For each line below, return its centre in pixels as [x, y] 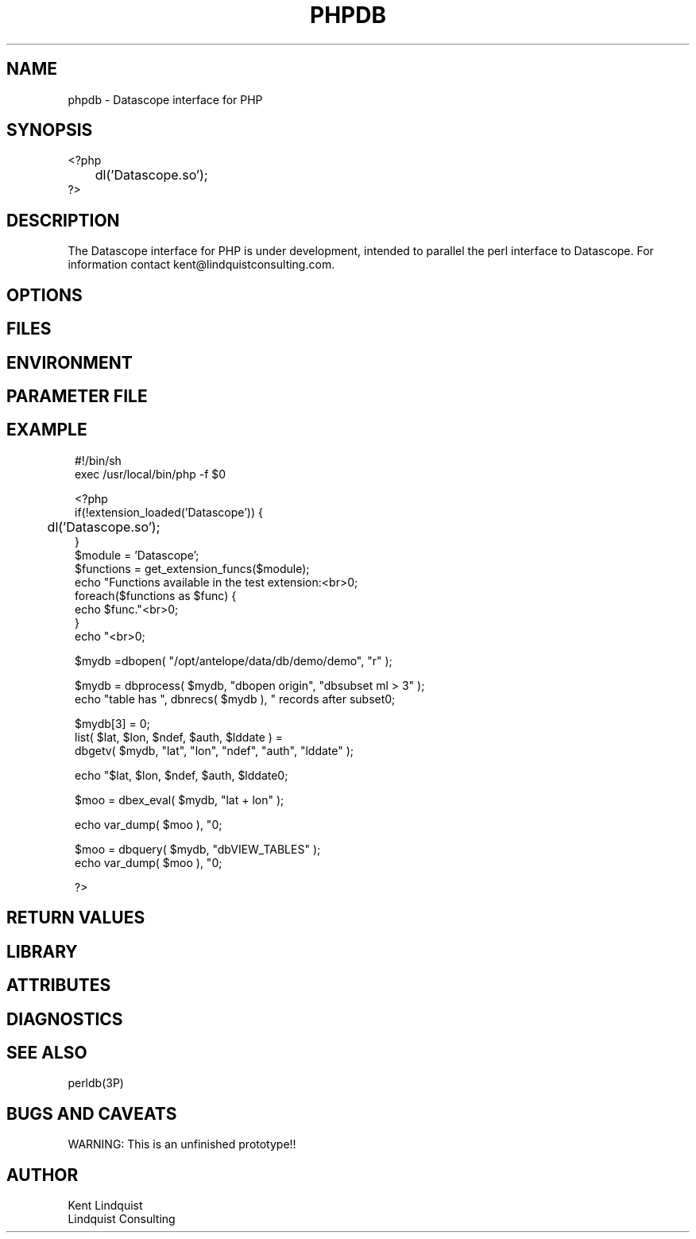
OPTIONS [44, 295]
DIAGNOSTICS [65, 1019]
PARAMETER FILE [77, 396]
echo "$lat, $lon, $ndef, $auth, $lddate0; [182, 775]
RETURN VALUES [76, 918]
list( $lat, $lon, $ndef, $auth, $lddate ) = [179, 737]
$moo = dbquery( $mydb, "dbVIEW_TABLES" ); [198, 849]
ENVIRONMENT [70, 362]
